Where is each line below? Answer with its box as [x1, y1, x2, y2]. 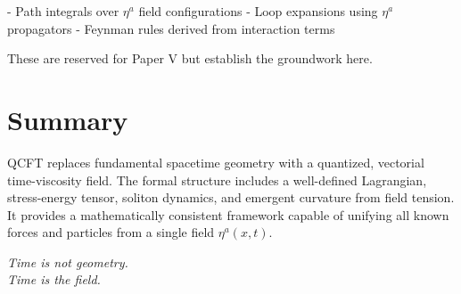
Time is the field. [7, 270, 101, 289]
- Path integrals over [7, 2, 119, 20]
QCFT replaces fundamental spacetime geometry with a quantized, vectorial [7, 152, 424, 171]
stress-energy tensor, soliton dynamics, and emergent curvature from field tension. [7, 188, 455, 207]
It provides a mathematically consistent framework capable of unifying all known [7, 205, 449, 224]
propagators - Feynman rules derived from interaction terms [7, 19, 335, 37]
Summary [7, 101, 128, 137]
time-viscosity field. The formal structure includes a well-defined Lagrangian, [7, 170, 427, 189]
